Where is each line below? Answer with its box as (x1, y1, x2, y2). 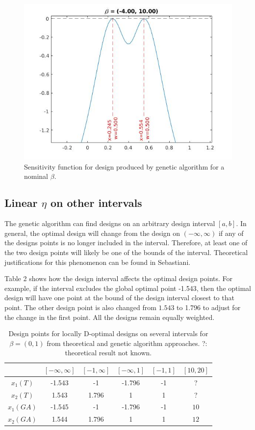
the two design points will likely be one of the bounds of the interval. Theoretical (4, 247, 248, 257)
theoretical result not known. (65, 347, 152, 358)
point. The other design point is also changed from (4, 302, 156, 312)
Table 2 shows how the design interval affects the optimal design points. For (4, 273, 233, 284)
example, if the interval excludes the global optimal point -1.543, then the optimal (4, 283, 251, 293)
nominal (24, 171, 49, 181)
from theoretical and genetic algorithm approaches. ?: (47, 338, 207, 348)
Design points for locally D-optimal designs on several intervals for (8, 328, 208, 339)
